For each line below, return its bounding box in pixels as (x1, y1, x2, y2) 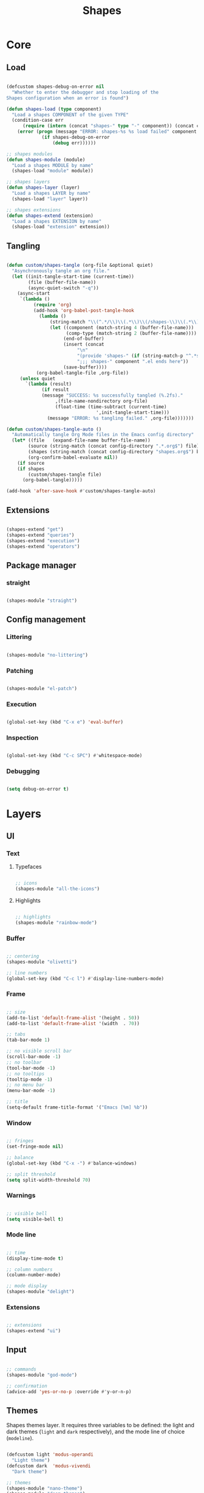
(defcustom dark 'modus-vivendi (6, 1463, 91, 1469)
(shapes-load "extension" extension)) (12, 224, 110, 230)
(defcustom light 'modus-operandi (6, 1452, 94, 1458)
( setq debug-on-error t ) (6, 786, 69, 792)
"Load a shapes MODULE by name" (12, 162, 94, 168)
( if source (17, 460, 45, 466)
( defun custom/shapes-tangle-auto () (6, 426, 102, 432)
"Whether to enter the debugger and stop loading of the (12, 89, 159, 95)
